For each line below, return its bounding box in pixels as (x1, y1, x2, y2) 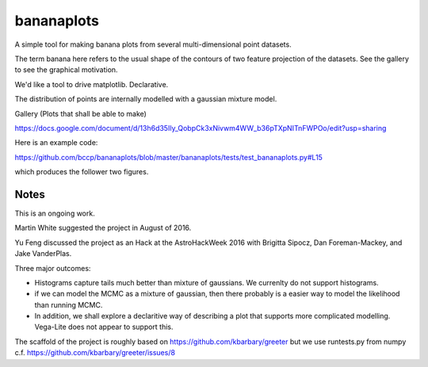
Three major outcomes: (14, 263, 91, 273)
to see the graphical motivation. (14, 65, 118, 75)
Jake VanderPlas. (14, 249, 72, 258)
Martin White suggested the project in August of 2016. (14, 223, 192, 233)
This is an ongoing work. (14, 208, 95, 218)
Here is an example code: (14, 138, 98, 147)
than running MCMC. (34, 300, 103, 309)
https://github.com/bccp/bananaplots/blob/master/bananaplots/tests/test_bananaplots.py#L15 (14, 152, 323, 162)
